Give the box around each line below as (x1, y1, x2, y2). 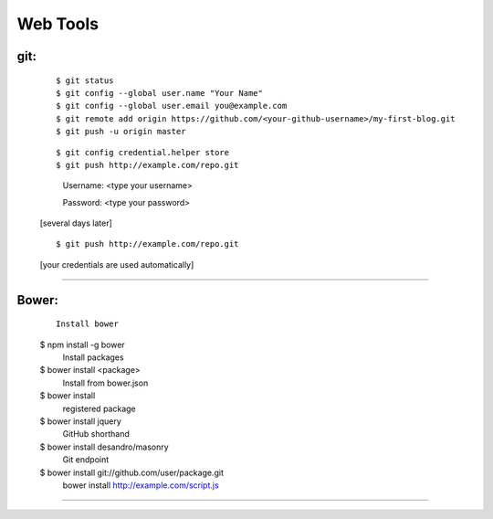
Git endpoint (62, 454, 110, 465)
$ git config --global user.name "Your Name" (56, 88, 264, 98)
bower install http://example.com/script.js (62, 480, 219, 491)
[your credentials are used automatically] (39, 259, 194, 270)
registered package (62, 403, 136, 414)
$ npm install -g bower (39, 339, 125, 350)
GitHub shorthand (62, 429, 130, 440)
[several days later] (39, 217, 113, 228)
